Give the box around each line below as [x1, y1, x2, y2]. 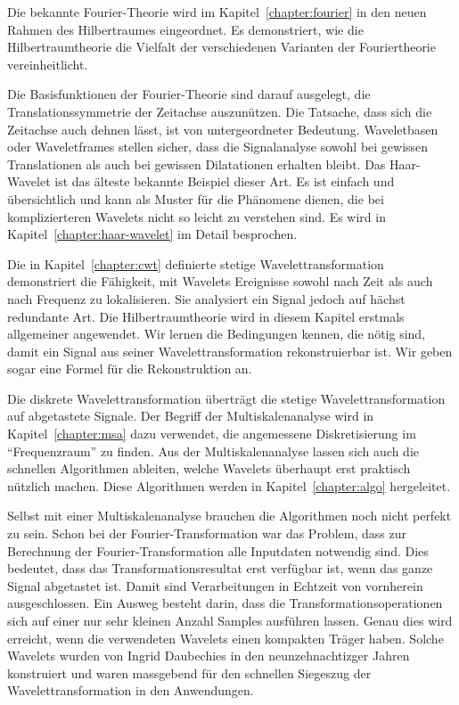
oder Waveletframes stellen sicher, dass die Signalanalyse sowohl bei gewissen [7, 137, 429, 156]
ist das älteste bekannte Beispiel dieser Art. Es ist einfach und [54, 172, 395, 191]
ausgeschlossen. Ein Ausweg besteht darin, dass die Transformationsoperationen [7, 594, 443, 612]
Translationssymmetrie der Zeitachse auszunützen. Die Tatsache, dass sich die [7, 102, 432, 120]
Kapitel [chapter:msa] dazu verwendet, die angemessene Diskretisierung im [7, 424, 416, 443]
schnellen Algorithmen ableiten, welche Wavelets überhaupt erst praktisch [7, 459, 411, 478]
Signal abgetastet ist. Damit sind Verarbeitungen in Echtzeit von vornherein [7, 576, 423, 594]
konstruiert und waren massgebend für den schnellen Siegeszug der [7, 663, 372, 682]
